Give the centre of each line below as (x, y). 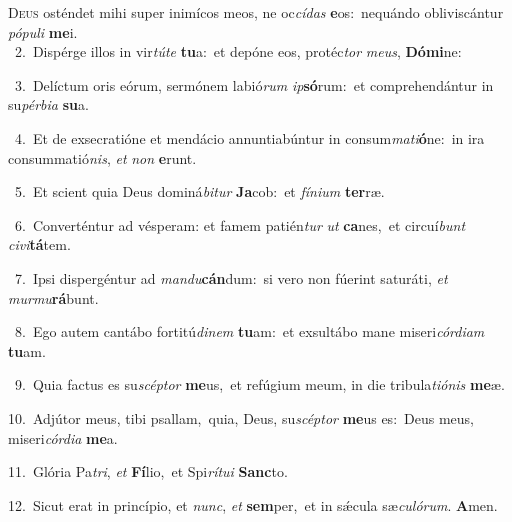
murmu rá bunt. (53, 297)
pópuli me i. (43, 31)
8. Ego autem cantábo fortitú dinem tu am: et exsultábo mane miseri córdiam (249, 331)
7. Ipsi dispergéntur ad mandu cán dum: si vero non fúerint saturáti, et (231, 277)
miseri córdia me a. (63, 437)
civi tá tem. (39, 244)
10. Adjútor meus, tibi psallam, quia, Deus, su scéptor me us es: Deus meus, (241, 417)
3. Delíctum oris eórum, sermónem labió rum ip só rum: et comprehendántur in (254, 84)
